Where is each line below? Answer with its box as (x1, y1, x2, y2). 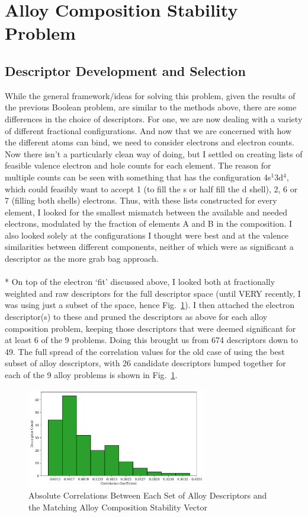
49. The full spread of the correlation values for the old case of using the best (5, 345, 285, 357)
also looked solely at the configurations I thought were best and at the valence (5, 229, 289, 241)
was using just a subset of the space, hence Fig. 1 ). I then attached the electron (5, 299, 295, 311)
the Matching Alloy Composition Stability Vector (28, 500, 207, 513)
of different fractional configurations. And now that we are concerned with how (5, 124, 292, 137)
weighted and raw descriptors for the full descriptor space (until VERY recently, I (5, 287, 301, 299)
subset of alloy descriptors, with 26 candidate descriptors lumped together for (5, 357, 286, 369)
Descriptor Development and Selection (5, 61, 246, 80)
